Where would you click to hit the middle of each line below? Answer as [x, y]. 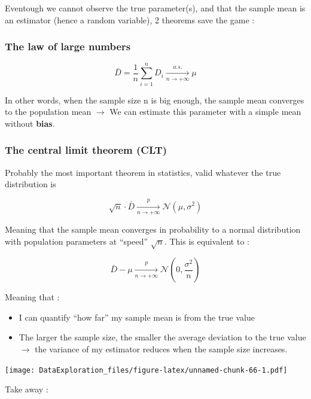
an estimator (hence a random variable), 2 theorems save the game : [130, 19]
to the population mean [48, 112]
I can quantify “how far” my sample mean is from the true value [137, 317]
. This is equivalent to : [207, 241]
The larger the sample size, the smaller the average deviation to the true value [162, 337]
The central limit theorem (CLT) [86, 150]
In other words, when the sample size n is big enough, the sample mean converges [155, 100]
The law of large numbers [68, 46]
